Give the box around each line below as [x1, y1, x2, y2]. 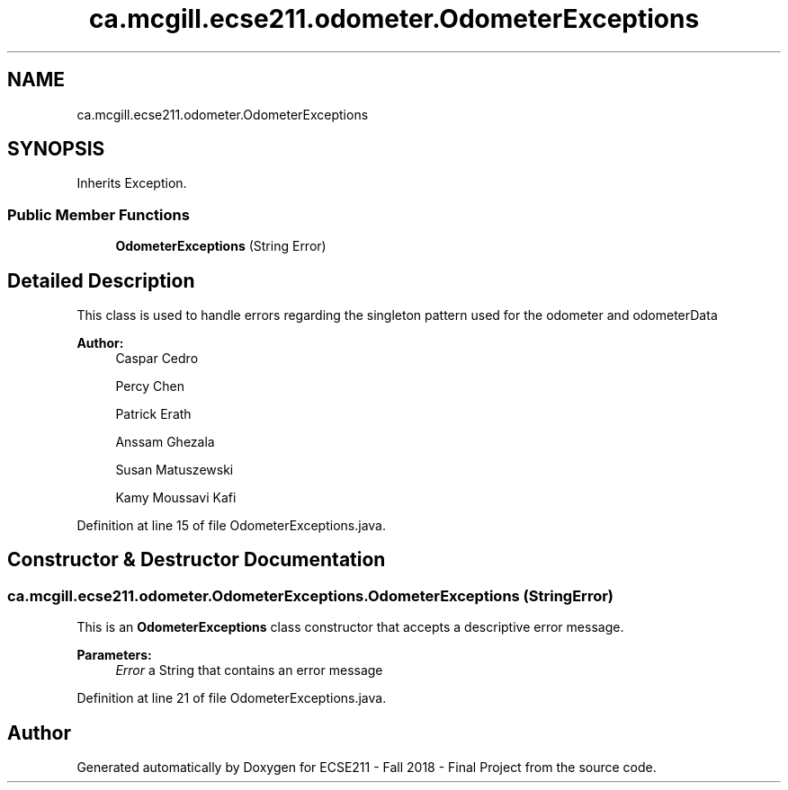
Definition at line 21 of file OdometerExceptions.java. [76, 690, 387, 706]
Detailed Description [7, 269, 195, 292]
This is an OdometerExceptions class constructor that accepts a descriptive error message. [76, 619, 624, 635]
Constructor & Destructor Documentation [7, 548, 386, 572]
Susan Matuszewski [115, 462, 234, 478]
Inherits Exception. [76, 175, 187, 191]
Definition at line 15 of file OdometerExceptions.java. [76, 518, 386, 534]
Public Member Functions [7, 205, 190, 224]
